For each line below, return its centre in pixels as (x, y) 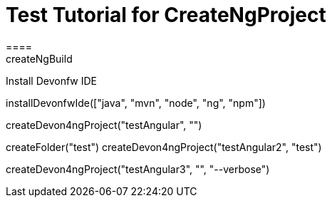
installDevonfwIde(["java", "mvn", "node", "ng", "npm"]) (136, 103)
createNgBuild (39, 58)
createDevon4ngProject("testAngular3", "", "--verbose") (138, 169)
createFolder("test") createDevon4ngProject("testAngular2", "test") (164, 147)
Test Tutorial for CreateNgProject (166, 15)
